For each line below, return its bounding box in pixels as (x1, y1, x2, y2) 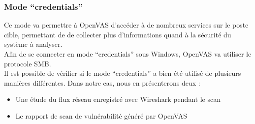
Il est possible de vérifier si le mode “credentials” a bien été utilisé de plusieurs (4, 68, 241, 78)
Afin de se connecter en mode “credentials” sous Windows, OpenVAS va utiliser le (4, 49, 252, 59)
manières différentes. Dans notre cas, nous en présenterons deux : (4, 77, 200, 88)
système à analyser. (4, 39, 63, 49)
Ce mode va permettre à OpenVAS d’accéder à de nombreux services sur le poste (4, 20, 249, 30)
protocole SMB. (4, 58, 51, 68)
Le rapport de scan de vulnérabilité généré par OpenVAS (15, 110, 187, 121)
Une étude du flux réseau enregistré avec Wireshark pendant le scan (15, 94, 221, 104)
